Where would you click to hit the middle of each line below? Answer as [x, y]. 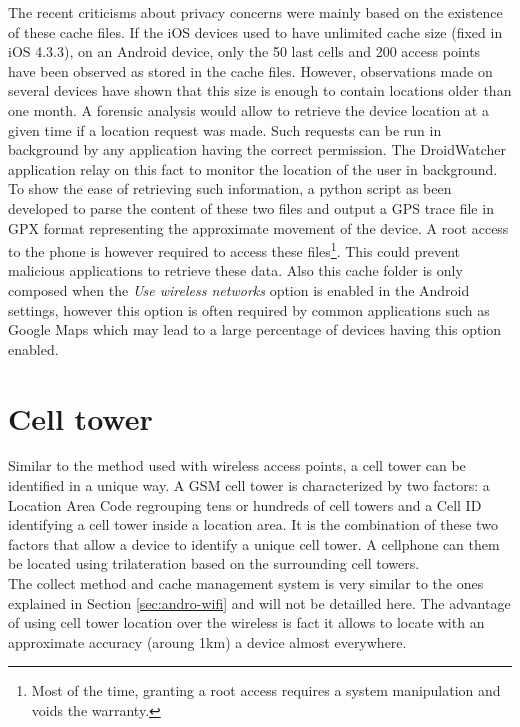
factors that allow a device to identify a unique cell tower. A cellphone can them [254, 543]
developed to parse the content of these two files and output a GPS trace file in [251, 207]
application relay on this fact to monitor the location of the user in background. [253, 168]
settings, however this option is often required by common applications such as [249, 309]
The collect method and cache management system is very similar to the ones [246, 583]
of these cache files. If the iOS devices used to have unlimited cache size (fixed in [255, 31]
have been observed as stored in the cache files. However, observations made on [250, 70]
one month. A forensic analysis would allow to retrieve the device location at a [248, 109]
